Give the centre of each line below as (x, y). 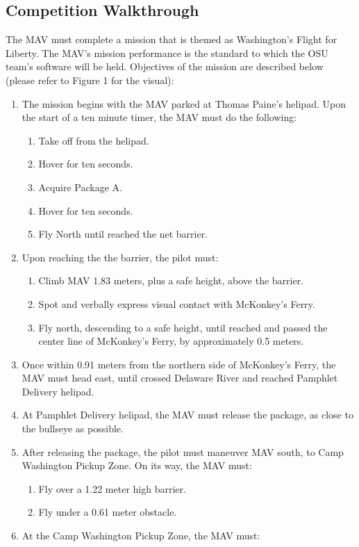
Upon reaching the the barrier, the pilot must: (120, 257)
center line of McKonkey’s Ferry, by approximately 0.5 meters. (171, 341)
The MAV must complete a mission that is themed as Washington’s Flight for (172, 39)
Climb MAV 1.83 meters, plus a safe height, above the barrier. (171, 280)
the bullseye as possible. (73, 428)
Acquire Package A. (80, 187)
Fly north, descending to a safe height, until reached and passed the (183, 327)
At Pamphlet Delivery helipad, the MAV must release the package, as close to (187, 415)
